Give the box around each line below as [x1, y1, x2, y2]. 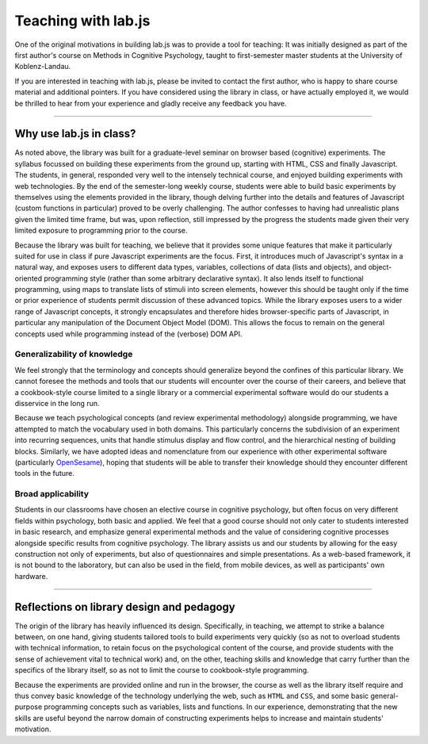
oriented [14, 274, 43, 283]
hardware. [14, 571, 48, 581]
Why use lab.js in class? [14, 127, 136, 140]
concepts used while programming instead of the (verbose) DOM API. [14, 329, 243, 339]
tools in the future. [14, 469, 75, 478]
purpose [14, 702, 43, 711]
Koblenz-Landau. [14, 62, 71, 71]
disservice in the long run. [14, 398, 100, 408]
